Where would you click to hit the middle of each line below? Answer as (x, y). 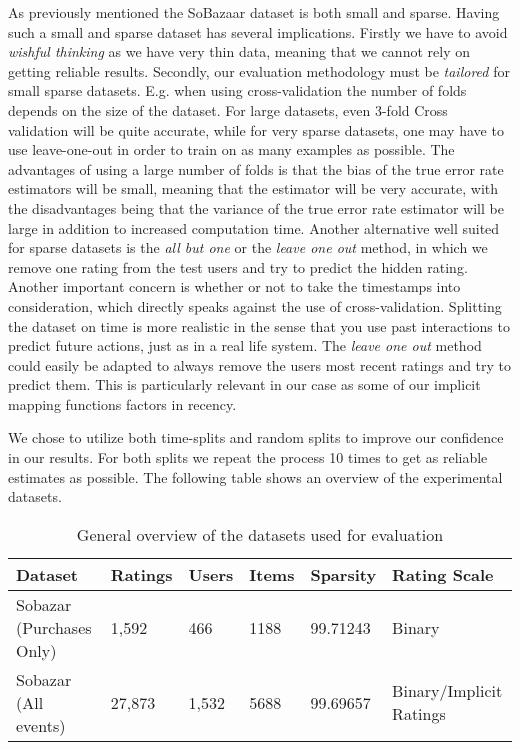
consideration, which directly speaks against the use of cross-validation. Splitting (255, 305)
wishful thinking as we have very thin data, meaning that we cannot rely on (239, 51)
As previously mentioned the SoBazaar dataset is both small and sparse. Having (254, 12)
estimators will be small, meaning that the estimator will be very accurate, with (253, 188)
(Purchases (54, 627)
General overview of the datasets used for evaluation (260, 534)
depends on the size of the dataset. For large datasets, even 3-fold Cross (228, 109)
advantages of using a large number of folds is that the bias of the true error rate (256, 168)
